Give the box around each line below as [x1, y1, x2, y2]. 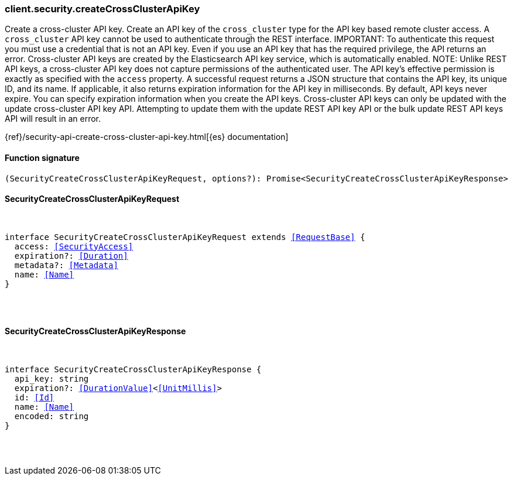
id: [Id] [14, 393, 54, 403]
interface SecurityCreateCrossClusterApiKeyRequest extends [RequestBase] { [5, 232, 365, 242]
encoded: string [14, 412, 89, 421]
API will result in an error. [5, 114, 101, 124]
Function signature [5, 152, 80, 163]
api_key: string [14, 374, 89, 384]
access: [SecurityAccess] [14, 241, 134, 251]
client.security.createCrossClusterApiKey [5, 3, 200, 15]
